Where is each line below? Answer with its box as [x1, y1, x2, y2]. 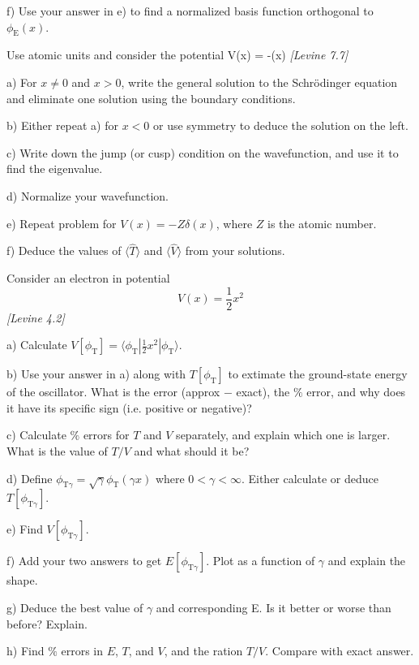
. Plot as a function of [206, 552, 315, 569]
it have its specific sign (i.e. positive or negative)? [6, 399, 252, 416]
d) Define [6, 469, 53, 486]
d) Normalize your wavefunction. [6, 187, 169, 204]
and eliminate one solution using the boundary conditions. [6, 89, 296, 106]
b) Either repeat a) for [6, 117, 118, 134]
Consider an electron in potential [6, 269, 170, 286]
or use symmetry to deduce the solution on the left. [153, 117, 408, 134]
